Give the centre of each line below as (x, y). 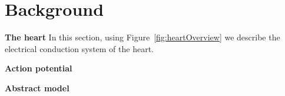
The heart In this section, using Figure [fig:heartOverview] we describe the (142, 37)
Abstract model (37, 88)
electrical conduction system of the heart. (79, 48)
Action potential (39, 68)
